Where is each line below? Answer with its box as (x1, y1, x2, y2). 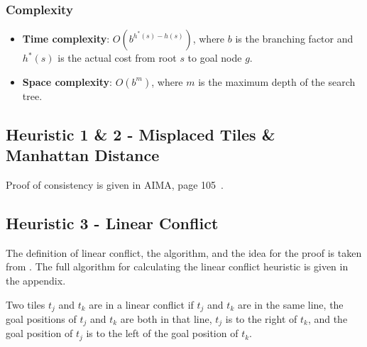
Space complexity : (22, 74, 112, 89)
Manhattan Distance (6, 144, 160, 166)
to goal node (187, 50, 242, 65)
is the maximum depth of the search (198, 74, 356, 89)
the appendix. (6, 272, 66, 287)
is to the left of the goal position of (86, 326, 239, 341)
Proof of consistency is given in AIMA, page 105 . (6, 177, 224, 192)
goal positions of (6, 312, 77, 326)
